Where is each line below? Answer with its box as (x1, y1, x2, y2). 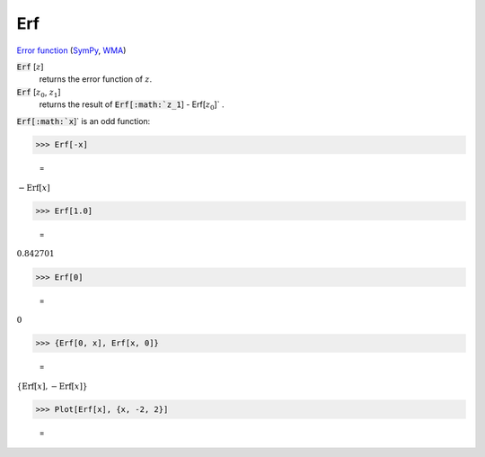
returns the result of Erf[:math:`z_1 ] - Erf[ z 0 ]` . (39, 99, 225, 112)
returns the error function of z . (39, 74, 153, 85)
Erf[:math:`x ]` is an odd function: (16, 115, 151, 126)
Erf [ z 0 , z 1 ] (16, 86, 62, 99)
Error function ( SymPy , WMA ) (16, 45, 127, 56)
